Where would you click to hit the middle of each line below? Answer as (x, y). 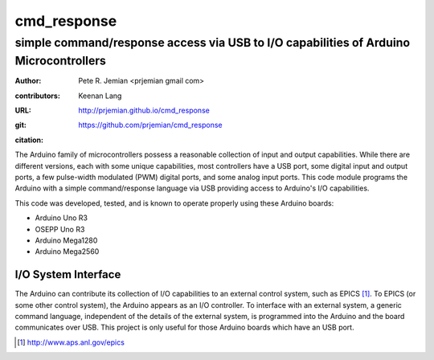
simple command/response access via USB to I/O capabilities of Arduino (212, 43)
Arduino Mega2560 (67, 252)
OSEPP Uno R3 (60, 229)
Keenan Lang (100, 96)
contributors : (37, 96)
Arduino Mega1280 (66, 240)
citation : (29, 140)
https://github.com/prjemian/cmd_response (150, 125)
